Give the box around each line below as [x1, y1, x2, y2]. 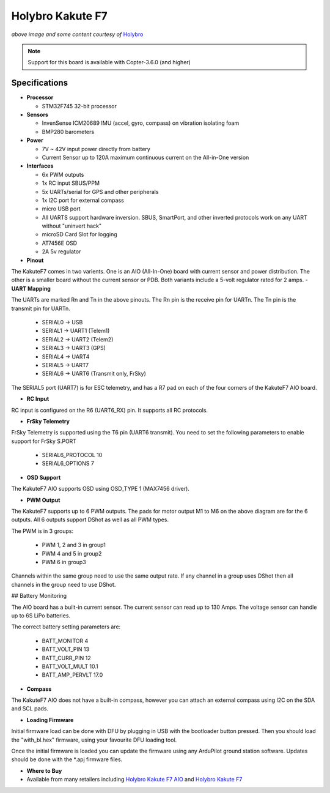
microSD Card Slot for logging [42, 231, 117, 238]
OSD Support [26, 474, 61, 481]
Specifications [11, 78, 68, 88]
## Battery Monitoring [11, 592, 67, 600]
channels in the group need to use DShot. [11, 581, 116, 588]
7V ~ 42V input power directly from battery [42, 145, 151, 152]
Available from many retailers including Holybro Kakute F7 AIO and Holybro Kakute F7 [26, 776, 243, 783]
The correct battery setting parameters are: [11, 623, 121, 630]
